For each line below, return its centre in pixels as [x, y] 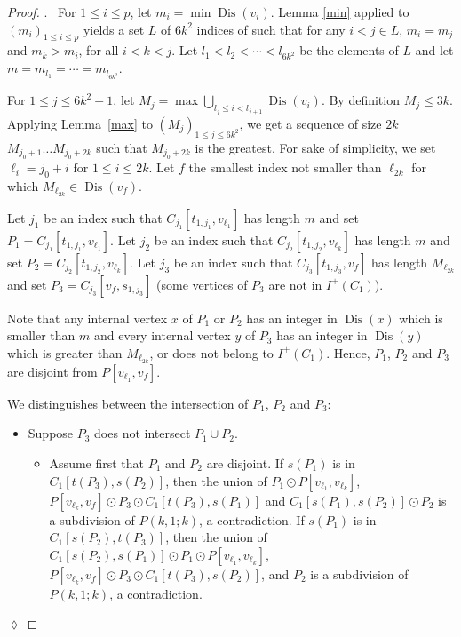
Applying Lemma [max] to [80, 123]
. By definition [360, 100]
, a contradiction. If [252, 519]
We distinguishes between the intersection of [128, 403]
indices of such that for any [271, 29]
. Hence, [348, 352]
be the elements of [349, 50]
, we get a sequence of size [310, 123]
